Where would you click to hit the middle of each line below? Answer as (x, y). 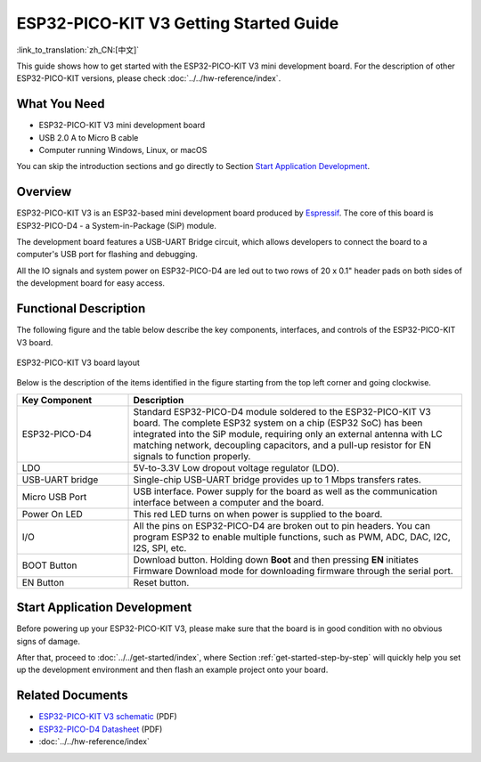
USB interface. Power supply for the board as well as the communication (285, 491)
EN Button (43, 582)
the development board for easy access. (90, 283)
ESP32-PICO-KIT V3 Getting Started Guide (178, 23)
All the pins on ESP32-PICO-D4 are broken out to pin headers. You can (282, 525)
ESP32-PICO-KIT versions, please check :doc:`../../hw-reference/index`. (149, 78)
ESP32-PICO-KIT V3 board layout (78, 362)
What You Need (61, 104)
